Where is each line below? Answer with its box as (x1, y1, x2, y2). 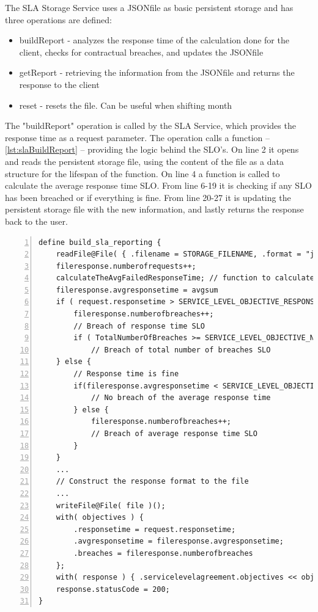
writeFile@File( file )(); (56, 501, 166, 510)
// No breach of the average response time (91, 393, 271, 403)
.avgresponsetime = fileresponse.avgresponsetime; (73, 537, 284, 546)
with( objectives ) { (56, 513, 144, 522)
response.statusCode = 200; (56, 585, 170, 594)
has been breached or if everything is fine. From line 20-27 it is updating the (5, 191, 291, 203)
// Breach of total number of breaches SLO (91, 345, 271, 354)
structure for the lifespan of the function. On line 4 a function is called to (5, 167, 280, 180)
